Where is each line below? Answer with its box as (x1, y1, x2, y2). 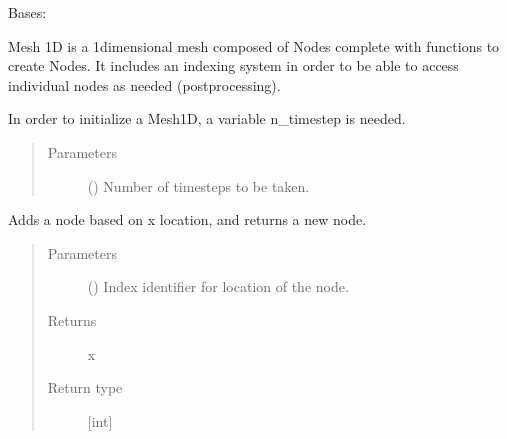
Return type (47, 377, 123, 398)
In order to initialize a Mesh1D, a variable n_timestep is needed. (8, 108, 406, 129)
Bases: (8, 2, 47, 22)
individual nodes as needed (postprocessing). (8, 74, 281, 95)
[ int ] (87, 410, 113, 431)
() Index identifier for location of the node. (87, 276, 349, 297)
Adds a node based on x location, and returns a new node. (8, 209, 367, 230)
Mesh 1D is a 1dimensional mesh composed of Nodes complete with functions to (8, 35, 500, 56)
